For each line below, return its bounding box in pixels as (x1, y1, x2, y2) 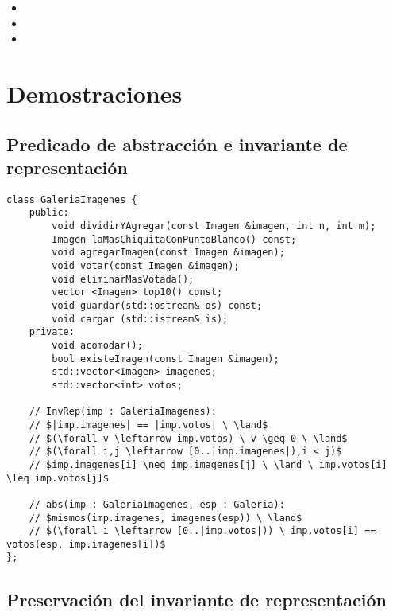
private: (29, 326, 75, 338)
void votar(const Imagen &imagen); (52, 260, 240, 272)
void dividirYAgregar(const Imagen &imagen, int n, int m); (52, 220, 376, 232)
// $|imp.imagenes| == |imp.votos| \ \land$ (29, 419, 268, 431)
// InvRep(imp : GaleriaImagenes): (29, 406, 217, 418)
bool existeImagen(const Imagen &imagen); (52, 353, 279, 365)
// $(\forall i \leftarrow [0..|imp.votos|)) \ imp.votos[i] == (29, 525, 376, 537)
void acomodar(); (52, 339, 143, 351)
